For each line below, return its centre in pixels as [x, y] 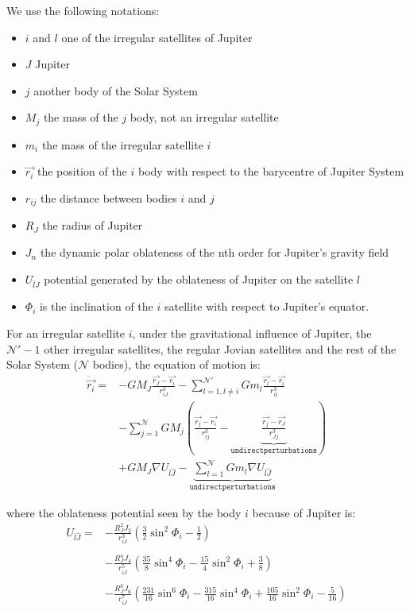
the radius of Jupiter [93, 225]
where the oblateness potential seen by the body [124, 512]
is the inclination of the [96, 306]
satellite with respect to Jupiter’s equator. [267, 306]
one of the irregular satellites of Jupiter [157, 37]
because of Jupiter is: [304, 512]
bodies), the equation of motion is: [176, 364]
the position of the [82, 171]
